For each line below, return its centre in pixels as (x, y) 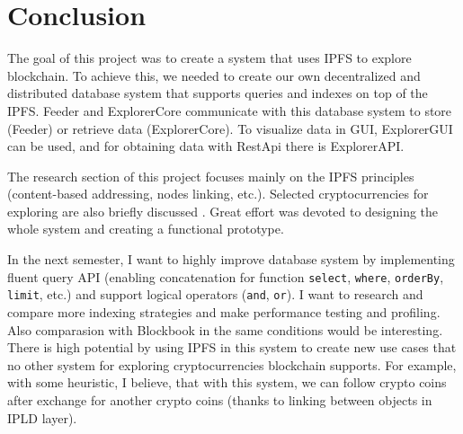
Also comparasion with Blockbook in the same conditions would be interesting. (225, 329)
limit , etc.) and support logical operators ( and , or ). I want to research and (215, 294)
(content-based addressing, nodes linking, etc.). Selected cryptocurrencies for (218, 194)
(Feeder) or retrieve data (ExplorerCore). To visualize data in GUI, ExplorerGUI (230, 128)
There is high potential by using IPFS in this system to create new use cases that (232, 347)
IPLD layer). (42, 417)
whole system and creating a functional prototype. (146, 229)
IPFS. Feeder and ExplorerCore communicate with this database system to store (230, 110)
